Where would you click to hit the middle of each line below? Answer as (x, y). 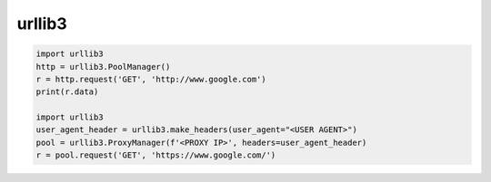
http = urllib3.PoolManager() (103, 67)
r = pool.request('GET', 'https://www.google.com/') (156, 155)
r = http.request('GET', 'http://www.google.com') (151, 79)
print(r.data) (67, 92)
